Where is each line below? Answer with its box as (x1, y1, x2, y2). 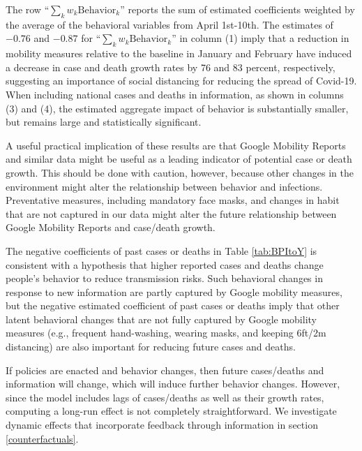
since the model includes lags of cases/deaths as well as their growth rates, (6, 390, 324, 404)
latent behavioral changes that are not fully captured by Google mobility (6, 311, 317, 326)
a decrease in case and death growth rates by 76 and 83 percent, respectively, (6, 59, 335, 74)
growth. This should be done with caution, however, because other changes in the (6, 165, 354, 179)
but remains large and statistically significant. (6, 114, 202, 129)
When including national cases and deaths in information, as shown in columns (6, 87, 344, 101)
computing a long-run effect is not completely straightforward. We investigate (6, 404, 337, 418)
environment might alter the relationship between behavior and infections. (6, 179, 323, 193)
